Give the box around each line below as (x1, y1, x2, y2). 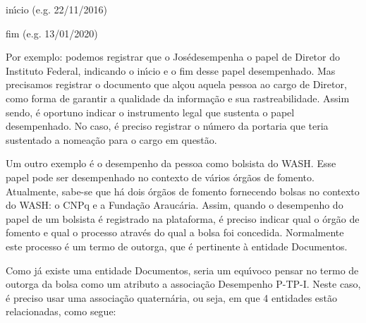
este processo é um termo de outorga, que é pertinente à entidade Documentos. (6, 238, 348, 253)
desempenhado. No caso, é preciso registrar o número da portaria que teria (6, 118, 329, 133)
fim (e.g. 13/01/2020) (6, 25, 98, 40)
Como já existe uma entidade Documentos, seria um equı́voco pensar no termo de (6, 262, 359, 277)
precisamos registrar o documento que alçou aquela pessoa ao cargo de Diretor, (6, 77, 347, 92)
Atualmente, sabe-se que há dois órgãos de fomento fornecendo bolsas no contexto (6, 183, 360, 198)
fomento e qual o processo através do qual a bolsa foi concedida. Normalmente (6, 225, 344, 240)
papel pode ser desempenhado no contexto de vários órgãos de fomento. (6, 169, 315, 184)
